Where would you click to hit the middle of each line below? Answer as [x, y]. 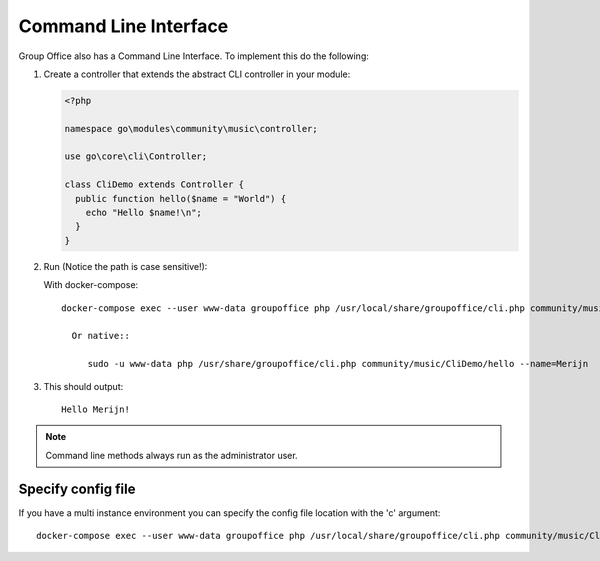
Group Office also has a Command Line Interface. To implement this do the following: [193, 56]
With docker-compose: [91, 285]
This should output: [83, 386]
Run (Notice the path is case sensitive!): [125, 266]
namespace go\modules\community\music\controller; [191, 128]
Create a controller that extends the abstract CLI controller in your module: [197, 74]
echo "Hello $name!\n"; [143, 213]
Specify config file [77, 488]
